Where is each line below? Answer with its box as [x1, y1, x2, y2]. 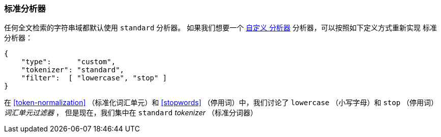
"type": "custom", [21, 58, 116, 66]
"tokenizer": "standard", [21, 66, 125, 74]
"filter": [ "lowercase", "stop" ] [21, 74, 167, 82]
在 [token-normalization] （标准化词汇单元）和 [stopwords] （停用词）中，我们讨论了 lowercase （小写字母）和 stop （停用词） [4, 98, 438, 107]
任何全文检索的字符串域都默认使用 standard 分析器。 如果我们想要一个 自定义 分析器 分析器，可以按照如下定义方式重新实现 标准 [4, 23, 437, 32]
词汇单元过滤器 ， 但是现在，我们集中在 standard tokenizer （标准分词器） [4, 108, 257, 117]
